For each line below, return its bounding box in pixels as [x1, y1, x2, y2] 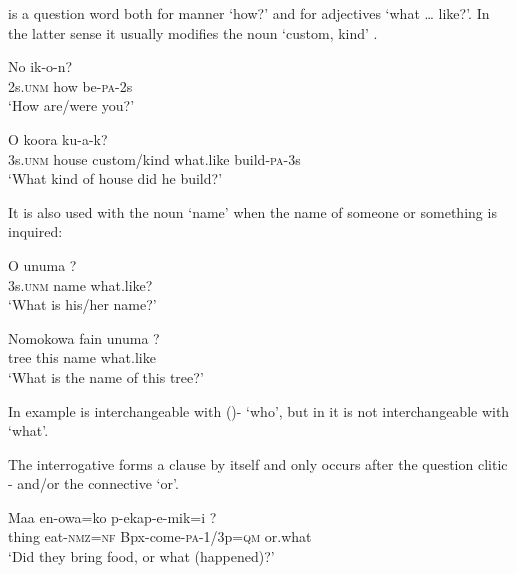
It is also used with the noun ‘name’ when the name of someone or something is [8, 201, 497, 222]
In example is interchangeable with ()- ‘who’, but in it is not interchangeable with [8, 400, 510, 421]
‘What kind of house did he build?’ [8, 168, 223, 189]
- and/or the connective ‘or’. [8, 473, 179, 494]
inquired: [8, 221, 63, 242]
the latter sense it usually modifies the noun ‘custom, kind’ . [8, 22, 378, 43]
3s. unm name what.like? [8, 274, 153, 295]
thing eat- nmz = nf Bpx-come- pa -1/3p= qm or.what [8, 526, 312, 547]
